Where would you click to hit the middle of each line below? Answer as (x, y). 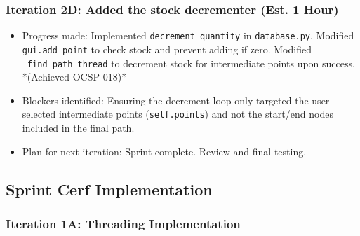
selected (39, 114)
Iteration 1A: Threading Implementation (123, 223)
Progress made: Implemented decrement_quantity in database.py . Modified (188, 35)
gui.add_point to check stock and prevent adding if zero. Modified (167, 49)
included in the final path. (78, 128)
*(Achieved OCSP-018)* (74, 77)
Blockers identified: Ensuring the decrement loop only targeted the (165, 100)
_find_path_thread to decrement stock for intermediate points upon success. (188, 63)
